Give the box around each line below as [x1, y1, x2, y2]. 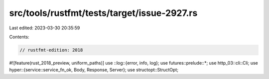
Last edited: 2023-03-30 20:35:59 [9, 25, 80, 31]
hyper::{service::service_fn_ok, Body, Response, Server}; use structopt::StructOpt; [9, 67, 179, 73]
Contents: [9, 34, 29, 40]
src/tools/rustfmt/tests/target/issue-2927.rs [9, 7, 198, 18]
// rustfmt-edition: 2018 [19, 47, 83, 53]
